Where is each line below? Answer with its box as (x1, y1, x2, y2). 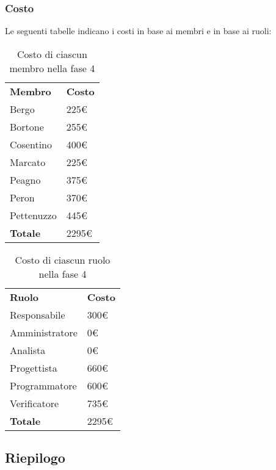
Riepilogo (5, 448, 65, 467)
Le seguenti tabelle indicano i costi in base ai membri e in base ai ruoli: (5, 24, 272, 37)
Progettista (10, 360, 57, 375)
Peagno (10, 172, 41, 187)
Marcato (10, 154, 46, 169)
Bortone (10, 119, 44, 134)
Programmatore (10, 378, 77, 392)
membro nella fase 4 (9, 60, 95, 75)
